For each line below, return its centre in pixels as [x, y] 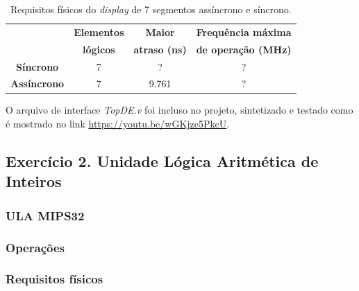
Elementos [99, 32]
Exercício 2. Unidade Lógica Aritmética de [162, 161]
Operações [35, 247]
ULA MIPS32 [45, 215]
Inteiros [34, 181]
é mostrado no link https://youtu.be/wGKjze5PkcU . [118, 124]
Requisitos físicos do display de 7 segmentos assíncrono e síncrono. [151, 9]
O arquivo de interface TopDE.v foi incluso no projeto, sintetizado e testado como [179, 110]
